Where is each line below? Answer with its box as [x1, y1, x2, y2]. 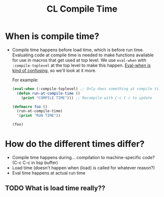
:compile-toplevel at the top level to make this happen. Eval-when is [12, 62, 151, 68]
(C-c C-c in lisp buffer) [12, 160, 59, 165]
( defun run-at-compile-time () [17, 91, 81, 96]
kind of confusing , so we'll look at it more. [12, 67, 97, 73]
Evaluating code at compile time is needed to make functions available [12, 52, 154, 58]
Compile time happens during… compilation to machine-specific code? [12, 155, 155, 160]
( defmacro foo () [12, 104, 48, 109]
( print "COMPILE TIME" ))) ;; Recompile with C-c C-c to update [21, 95, 152, 100]
